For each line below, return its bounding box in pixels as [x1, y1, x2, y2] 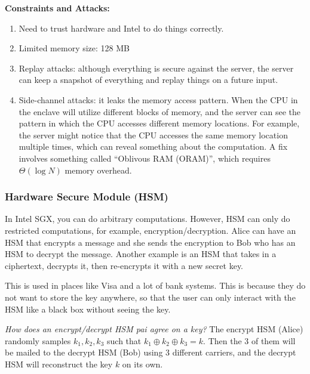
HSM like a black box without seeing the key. [5, 302, 171, 315]
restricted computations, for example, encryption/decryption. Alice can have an [5, 224, 296, 236]
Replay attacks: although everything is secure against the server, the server [19, 61, 294, 74]
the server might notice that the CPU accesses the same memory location [19, 128, 288, 141]
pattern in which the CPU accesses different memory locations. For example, [19, 117, 300, 129]
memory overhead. [65, 163, 132, 176]
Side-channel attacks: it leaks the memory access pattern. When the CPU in [19, 93, 298, 106]
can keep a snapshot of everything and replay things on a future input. [19, 73, 278, 86]
